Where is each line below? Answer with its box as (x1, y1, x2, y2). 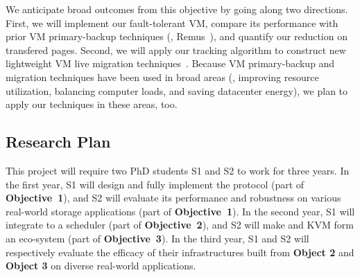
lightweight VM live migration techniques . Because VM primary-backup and (6, 56, 335, 71)
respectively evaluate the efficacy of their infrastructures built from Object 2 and (6, 244, 354, 259)
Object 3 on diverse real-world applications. (6, 258, 196, 273)
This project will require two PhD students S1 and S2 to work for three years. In (6, 163, 350, 177)
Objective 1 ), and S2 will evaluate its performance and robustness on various (6, 190, 341, 205)
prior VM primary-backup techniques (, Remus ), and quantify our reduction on (6, 29, 348, 44)
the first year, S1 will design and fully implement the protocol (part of (6, 177, 305, 191)
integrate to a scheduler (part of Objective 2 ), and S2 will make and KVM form (6, 217, 354, 232)
